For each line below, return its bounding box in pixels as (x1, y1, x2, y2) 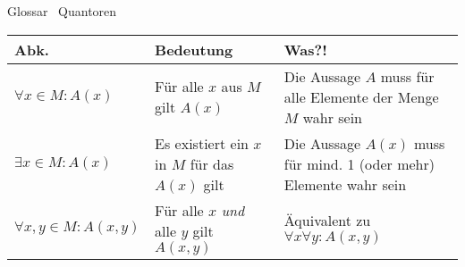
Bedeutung (155, 38, 233, 60)
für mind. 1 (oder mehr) (283, 153, 435, 174)
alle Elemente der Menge (283, 86, 439, 107)
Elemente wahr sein (283, 173, 407, 195)
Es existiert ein (155, 132, 249, 154)
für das (190, 153, 234, 174)
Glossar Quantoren (7, 2, 117, 20)
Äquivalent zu (283, 210, 371, 231)
